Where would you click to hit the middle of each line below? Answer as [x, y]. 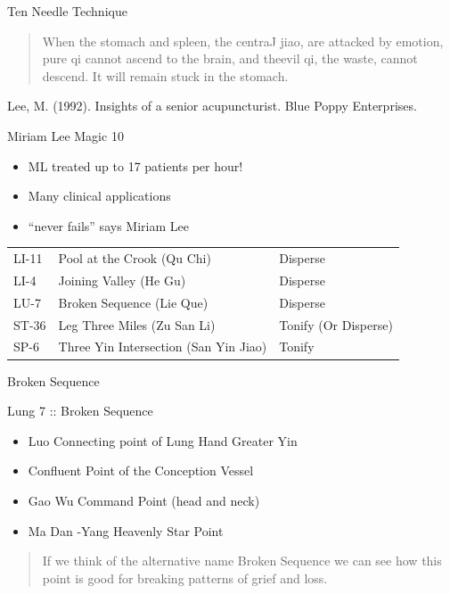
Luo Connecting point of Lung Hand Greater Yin [163, 440]
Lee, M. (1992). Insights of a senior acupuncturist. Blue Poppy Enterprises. [212, 106]
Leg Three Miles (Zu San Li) [137, 324]
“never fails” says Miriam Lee [108, 225]
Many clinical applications [99, 196]
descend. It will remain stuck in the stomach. [165, 75]
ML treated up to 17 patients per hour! [135, 165]
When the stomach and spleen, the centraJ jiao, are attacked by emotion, [243, 41]
